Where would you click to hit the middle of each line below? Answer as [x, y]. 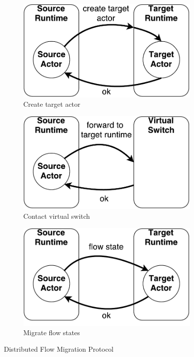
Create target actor [52, 104]
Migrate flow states [52, 333]
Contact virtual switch [57, 216]
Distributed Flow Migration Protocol [59, 349]
